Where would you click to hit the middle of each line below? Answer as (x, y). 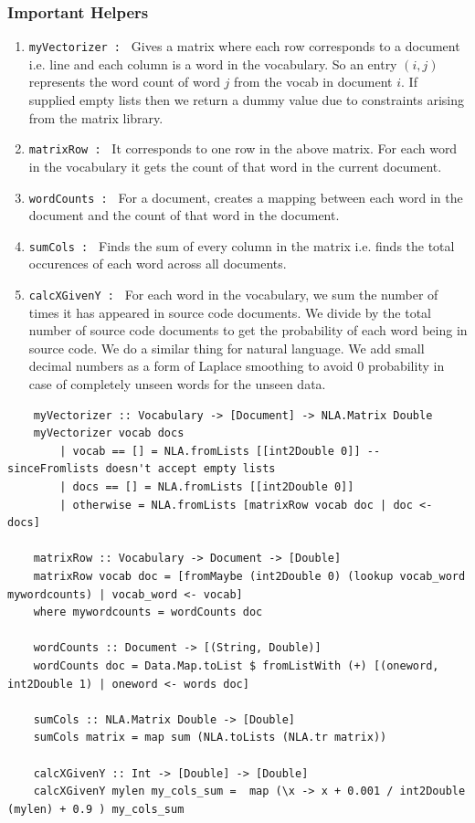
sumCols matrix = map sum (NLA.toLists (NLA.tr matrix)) (210, 738)
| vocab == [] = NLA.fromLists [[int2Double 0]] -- (220, 451)
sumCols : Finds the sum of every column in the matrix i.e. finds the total (242, 245)
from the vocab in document (313, 82)
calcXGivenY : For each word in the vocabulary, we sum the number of (233, 294)
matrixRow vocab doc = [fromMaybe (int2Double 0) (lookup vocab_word (249, 576)
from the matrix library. (96, 117)
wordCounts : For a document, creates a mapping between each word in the (246, 197)
